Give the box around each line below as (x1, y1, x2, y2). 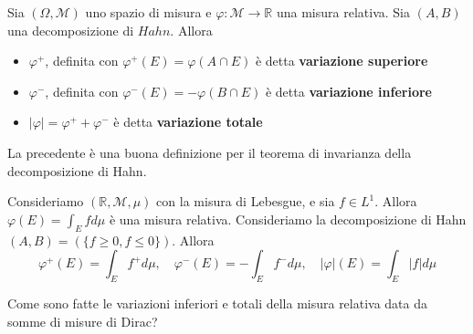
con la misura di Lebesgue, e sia (156, 192, 335, 211)
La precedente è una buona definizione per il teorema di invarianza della (7, 142, 412, 162)
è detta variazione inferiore (265, 81, 432, 100)
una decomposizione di (7, 20, 134, 39)
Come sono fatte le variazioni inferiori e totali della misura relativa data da (7, 293, 428, 312)
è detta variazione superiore (255, 51, 428, 70)
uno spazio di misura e (85, 3, 212, 21)
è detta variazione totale (113, 112, 263, 131)
